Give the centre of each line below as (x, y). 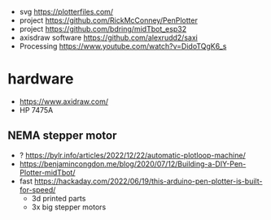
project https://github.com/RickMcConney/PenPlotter (109, 20)
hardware (41, 79)
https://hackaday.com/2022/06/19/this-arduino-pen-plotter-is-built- (149, 181)
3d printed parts (59, 198)
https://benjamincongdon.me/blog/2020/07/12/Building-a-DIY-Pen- (133, 164)
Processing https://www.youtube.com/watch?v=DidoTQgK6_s (123, 46)
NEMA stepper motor (62, 136)
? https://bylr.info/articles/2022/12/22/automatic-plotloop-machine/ (132, 155)
